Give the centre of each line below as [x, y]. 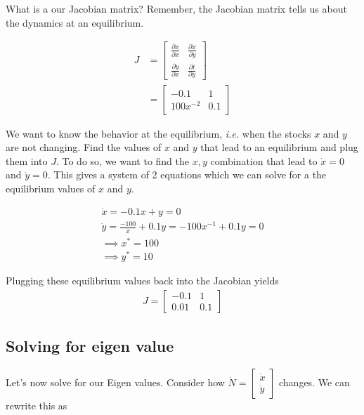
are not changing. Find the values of [84, 147]
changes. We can [314, 382]
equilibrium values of [51, 188]
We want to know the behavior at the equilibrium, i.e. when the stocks [158, 133]
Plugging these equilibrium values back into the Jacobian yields [142, 281]
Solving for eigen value [90, 346]
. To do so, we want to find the [123, 160]
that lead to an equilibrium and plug [279, 147]
